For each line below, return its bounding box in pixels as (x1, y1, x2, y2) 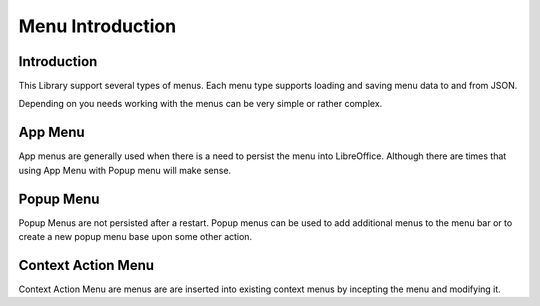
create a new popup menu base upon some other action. (18, 231, 253, 243)
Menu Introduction (18, 15, 177, 37)
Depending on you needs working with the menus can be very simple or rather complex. (18, 98, 383, 110)
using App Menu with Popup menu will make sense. (18, 164, 232, 176)
